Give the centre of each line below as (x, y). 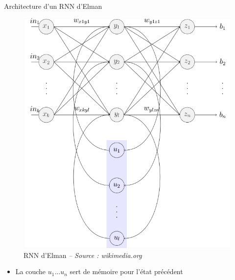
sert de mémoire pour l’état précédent (126, 271)
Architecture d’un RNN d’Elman (53, 6)
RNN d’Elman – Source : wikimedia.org (83, 255)
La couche (31, 271)
